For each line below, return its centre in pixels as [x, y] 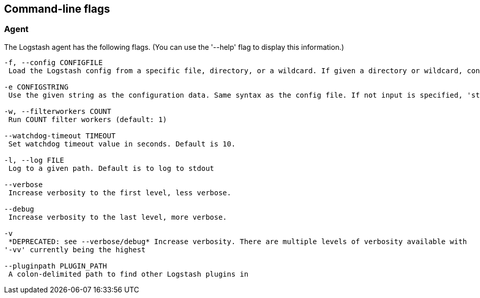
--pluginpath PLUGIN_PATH [56, 266]
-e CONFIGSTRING [36, 87]
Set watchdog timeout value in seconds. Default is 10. [122, 144]
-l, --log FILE [34, 160]
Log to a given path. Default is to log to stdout [111, 168]
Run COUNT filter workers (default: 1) [88, 119]
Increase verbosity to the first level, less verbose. [120, 192]
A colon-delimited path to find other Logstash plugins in [128, 274]
